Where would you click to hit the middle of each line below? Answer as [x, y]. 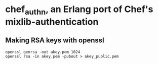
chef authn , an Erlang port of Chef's [79, 10]
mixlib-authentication [52, 22]
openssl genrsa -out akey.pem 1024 [43, 52]
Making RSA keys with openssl [55, 41]
